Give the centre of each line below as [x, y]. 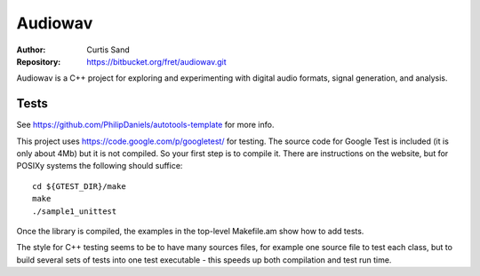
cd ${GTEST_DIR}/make [79, 186]
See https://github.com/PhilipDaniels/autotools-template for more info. [145, 125]
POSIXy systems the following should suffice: [100, 166]
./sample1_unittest [75, 211]
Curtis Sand [108, 50]
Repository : [39, 61]
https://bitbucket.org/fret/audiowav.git [156, 61]
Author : [31, 50]
